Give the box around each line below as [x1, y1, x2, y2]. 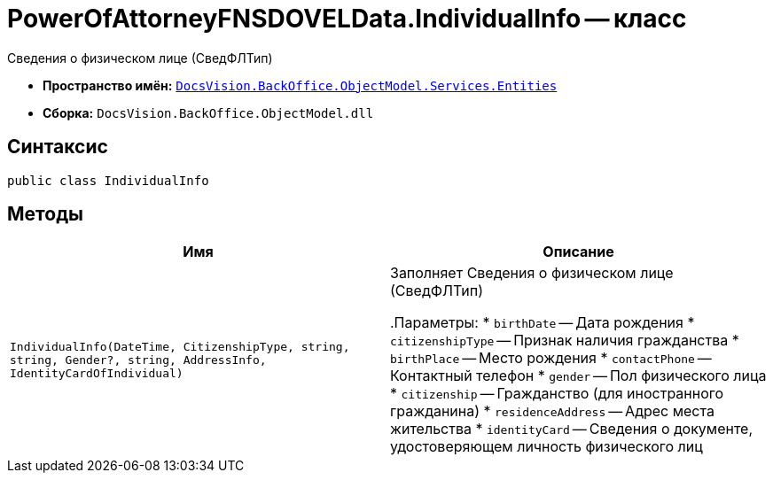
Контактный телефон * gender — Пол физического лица [390, 367, 767, 385]
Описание [543, 243, 614, 261]
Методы [7, 203, 83, 226]
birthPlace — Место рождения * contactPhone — [390, 349, 712, 368]
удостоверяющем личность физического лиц [390, 437, 703, 456]
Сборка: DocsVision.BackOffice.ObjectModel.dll [43, 105, 374, 120]
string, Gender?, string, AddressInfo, [10, 352, 267, 367]
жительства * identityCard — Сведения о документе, [390, 420, 753, 438]
